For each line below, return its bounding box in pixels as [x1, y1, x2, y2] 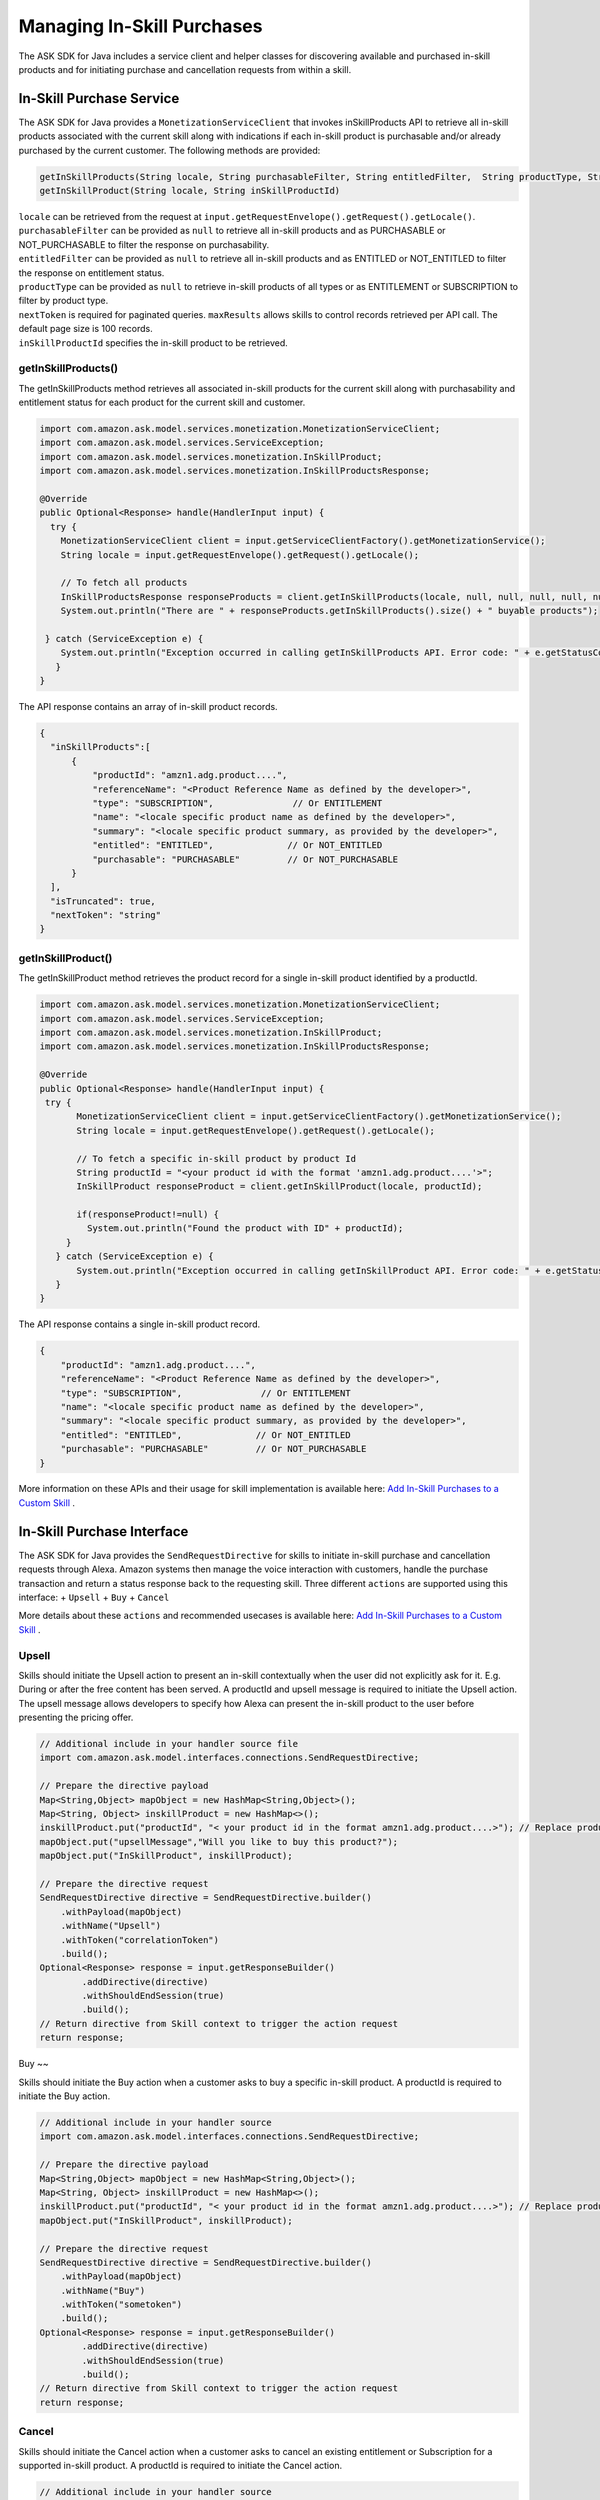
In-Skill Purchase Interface [18, 1523, 189, 1540]
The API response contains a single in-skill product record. [18, 1318, 261, 1330]
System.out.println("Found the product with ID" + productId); [86, 1223, 404, 1234]
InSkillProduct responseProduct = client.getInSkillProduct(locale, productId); [76, 1181, 483, 1192]
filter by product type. [18, 295, 109, 307]
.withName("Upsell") [60, 1920, 162, 1932]
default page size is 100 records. [18, 323, 154, 335]
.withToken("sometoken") [60, 2299, 183, 2310]
